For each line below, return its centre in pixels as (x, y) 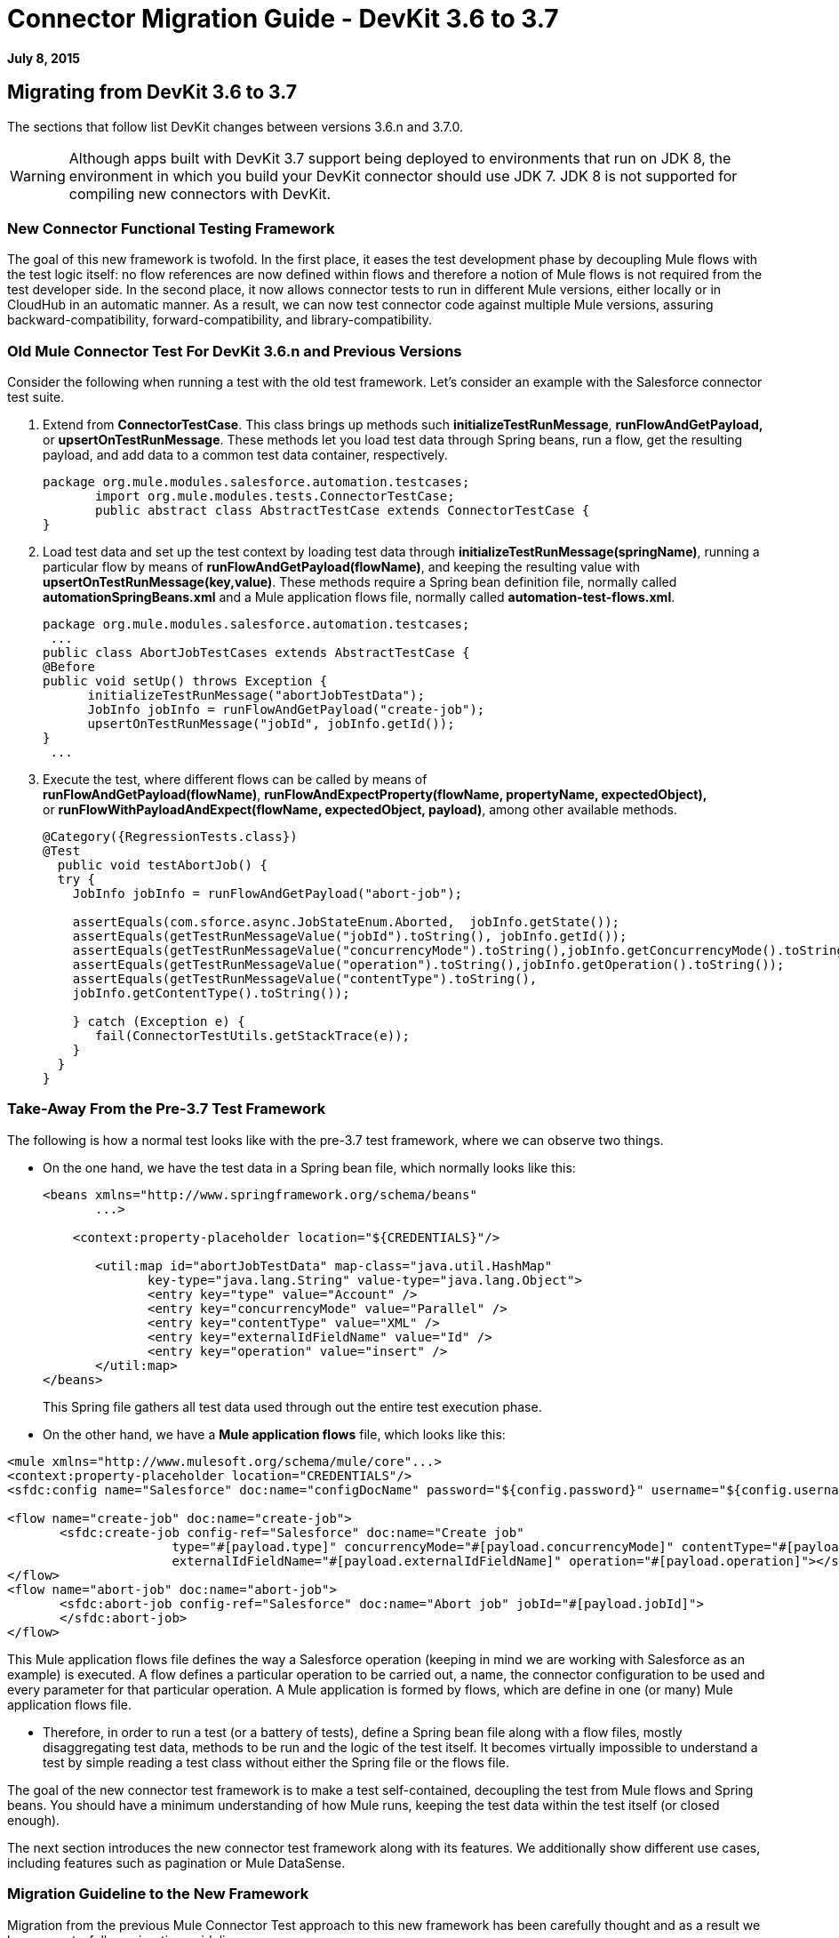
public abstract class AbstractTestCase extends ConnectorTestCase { (343, 511)
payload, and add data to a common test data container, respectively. (245, 455)
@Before (69, 667)
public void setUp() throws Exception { (185, 681)
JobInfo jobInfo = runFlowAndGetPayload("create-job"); (286, 710)
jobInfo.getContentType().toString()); (211, 993)
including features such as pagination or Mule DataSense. (176, 1862)
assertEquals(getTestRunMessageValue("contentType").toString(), (305, 979)
